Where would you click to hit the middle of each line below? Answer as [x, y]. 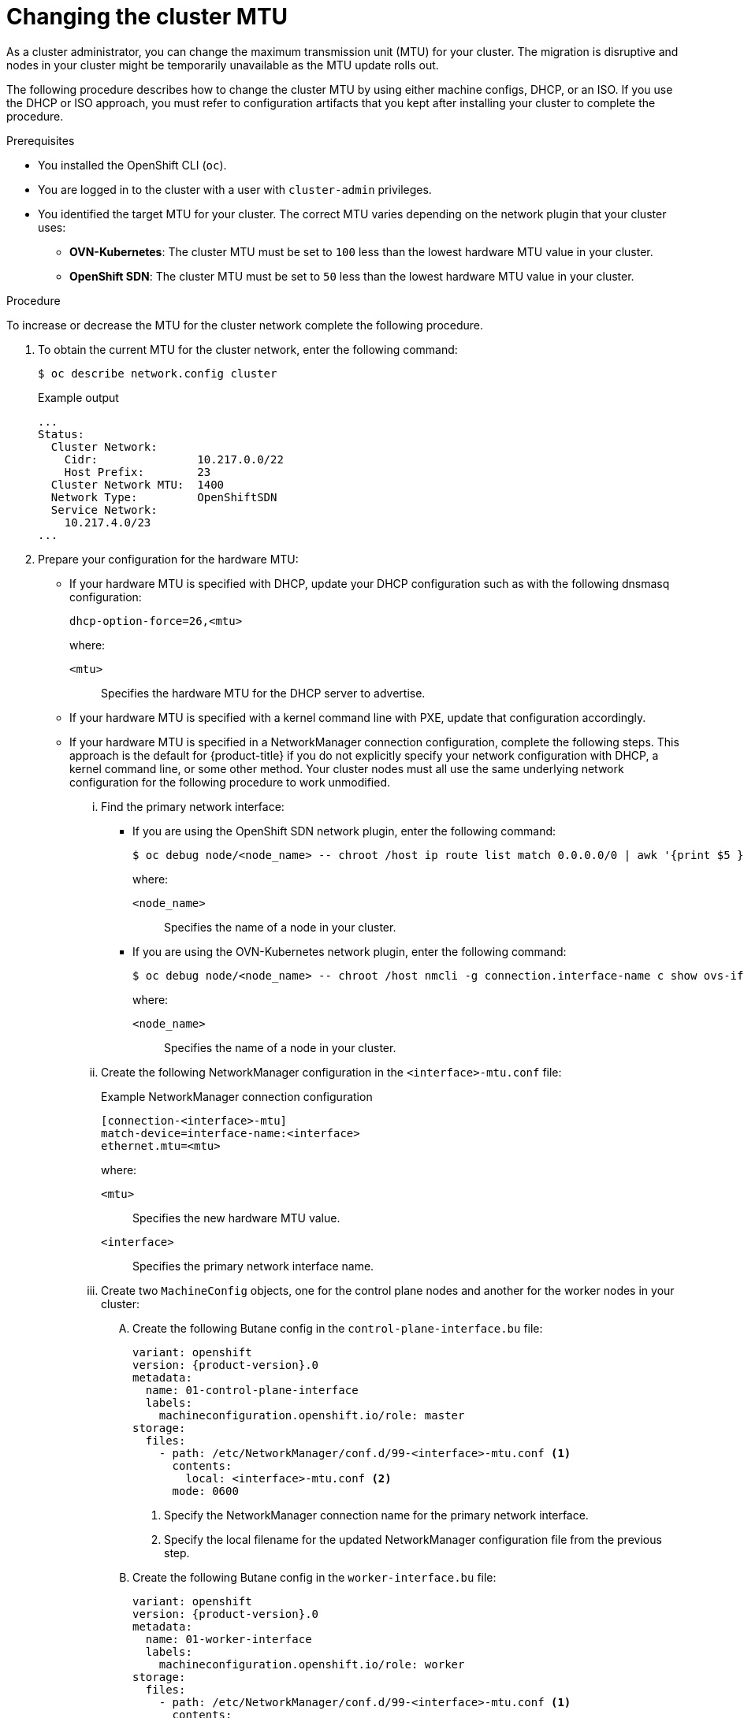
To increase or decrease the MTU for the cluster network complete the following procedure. [245, 325]
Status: [61, 434]
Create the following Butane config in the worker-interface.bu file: [314, 1577]
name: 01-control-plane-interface [252, 1390]
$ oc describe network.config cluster [158, 373]
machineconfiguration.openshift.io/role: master [312, 1415]
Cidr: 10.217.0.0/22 [174, 459]
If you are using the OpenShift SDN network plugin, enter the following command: [344, 831]
